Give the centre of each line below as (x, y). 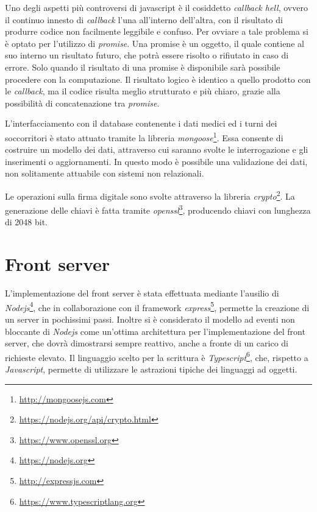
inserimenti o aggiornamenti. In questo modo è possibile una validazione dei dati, (156, 161)
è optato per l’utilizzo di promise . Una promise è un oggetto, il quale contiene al (155, 43)
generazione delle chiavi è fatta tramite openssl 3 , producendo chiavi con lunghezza (158, 209)
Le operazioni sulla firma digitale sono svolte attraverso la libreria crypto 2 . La (150, 195)
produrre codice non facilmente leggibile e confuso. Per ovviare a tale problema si (157, 31)
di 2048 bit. (27, 222)
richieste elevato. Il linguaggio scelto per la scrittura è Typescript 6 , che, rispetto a (157, 356)
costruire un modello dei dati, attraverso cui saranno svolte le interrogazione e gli (157, 149)
